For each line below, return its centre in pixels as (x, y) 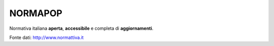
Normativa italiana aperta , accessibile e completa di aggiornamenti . (81, 28)
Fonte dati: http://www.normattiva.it (46, 37)
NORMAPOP (36, 13)
